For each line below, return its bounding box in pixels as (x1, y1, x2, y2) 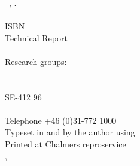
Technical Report (5, 31, 68, 44)
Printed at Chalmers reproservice (5, 137, 126, 150)
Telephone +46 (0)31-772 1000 (5, 114, 117, 126)
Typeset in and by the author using (5, 126, 135, 138)
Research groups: (5, 55, 67, 67)
